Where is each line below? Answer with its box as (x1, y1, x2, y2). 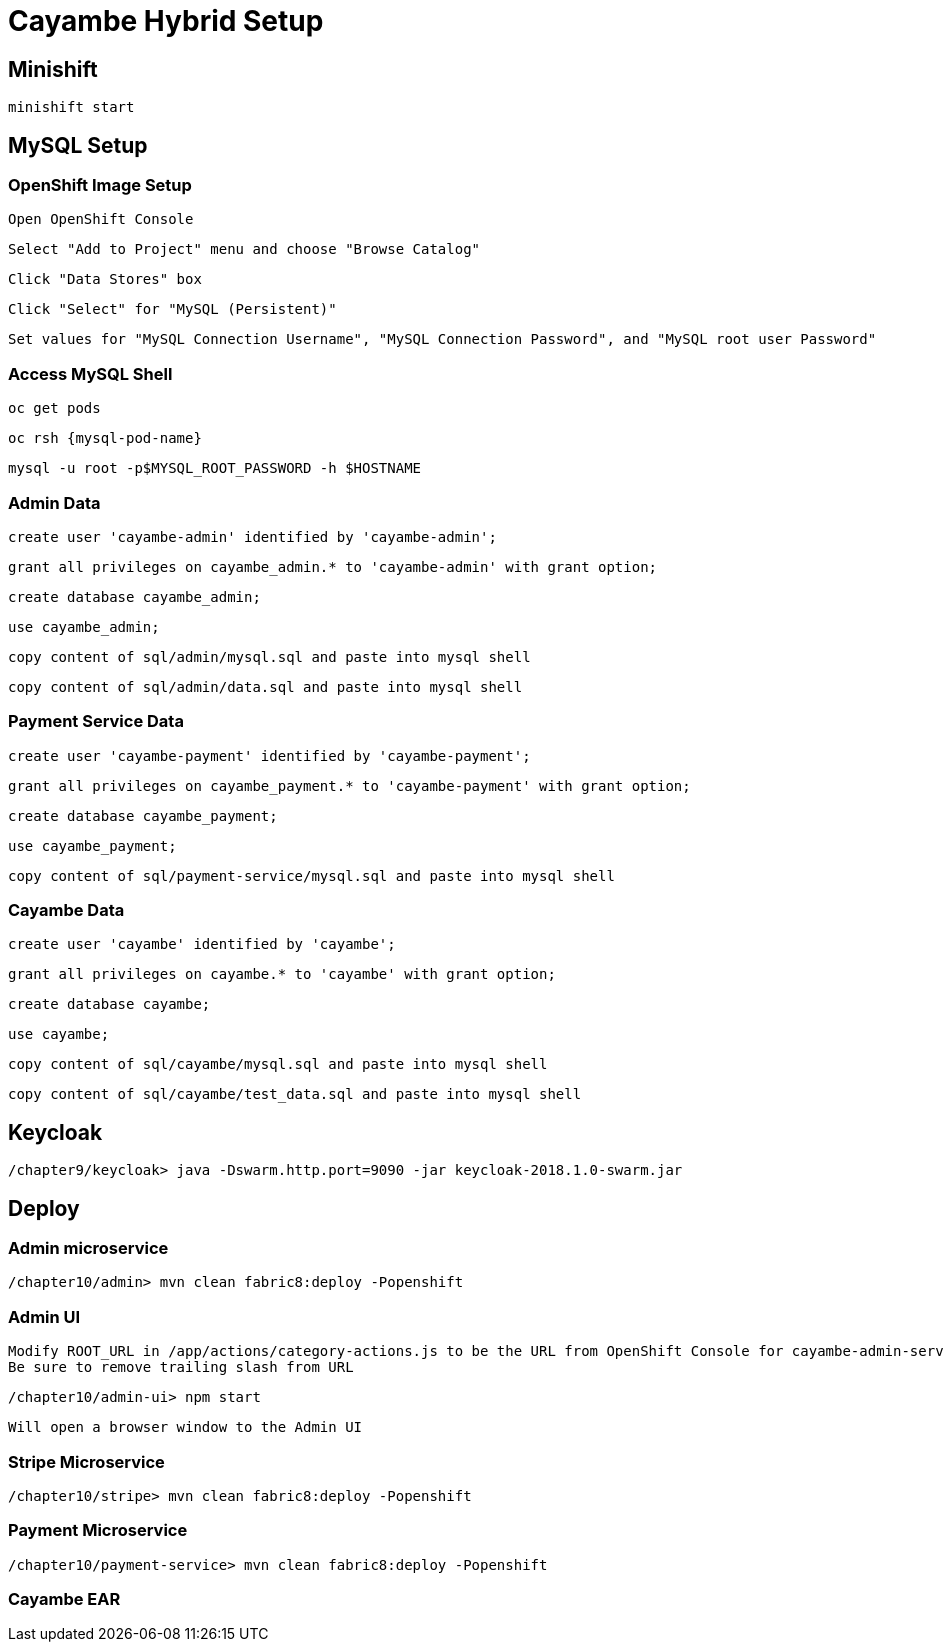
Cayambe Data (8, 900, 125, 921)
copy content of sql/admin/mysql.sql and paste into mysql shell (8, 648, 531, 665)
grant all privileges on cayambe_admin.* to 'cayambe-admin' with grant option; (8, 558, 658, 575)
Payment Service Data (8, 711, 184, 732)
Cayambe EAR (8, 1589, 121, 1610)
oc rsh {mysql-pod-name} (8, 430, 202, 447)
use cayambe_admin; (8, 618, 160, 635)
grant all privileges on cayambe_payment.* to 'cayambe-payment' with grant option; (8, 777, 691, 794)
